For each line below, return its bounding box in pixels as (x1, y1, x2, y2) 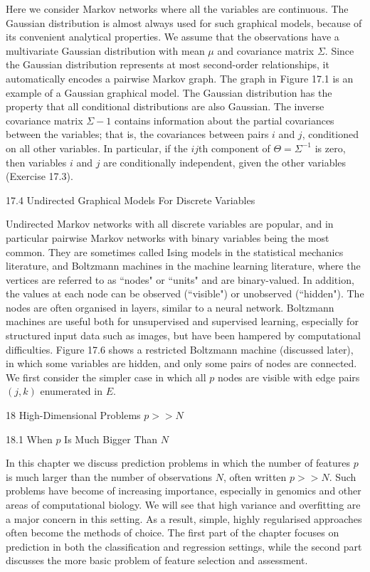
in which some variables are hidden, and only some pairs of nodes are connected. (6, 356, 357, 371)
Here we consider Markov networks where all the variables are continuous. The (6, 1, 349, 16)
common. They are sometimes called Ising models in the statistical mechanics (6, 244, 344, 259)
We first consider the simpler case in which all (6, 369, 206, 384)
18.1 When (6, 431, 53, 446)
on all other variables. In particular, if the (6, 140, 188, 155)
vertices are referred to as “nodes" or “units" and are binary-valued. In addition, (6, 272, 354, 287)
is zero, (314, 140, 346, 155)
